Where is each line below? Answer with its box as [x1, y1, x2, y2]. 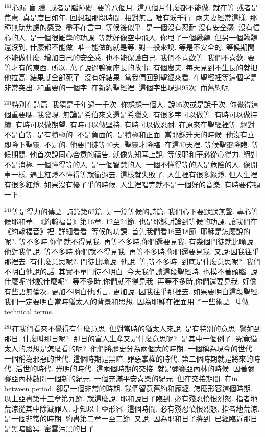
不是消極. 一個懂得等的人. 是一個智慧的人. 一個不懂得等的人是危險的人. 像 [4, 159, 251, 169]
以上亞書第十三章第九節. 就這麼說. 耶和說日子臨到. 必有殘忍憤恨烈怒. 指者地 [4, 393, 258, 403]
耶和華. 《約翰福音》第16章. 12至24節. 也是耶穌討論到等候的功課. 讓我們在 [11, 216, 258, 226]
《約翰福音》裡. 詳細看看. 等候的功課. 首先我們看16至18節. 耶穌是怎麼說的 [4, 226, 251, 237]
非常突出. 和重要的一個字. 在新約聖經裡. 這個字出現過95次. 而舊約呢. [4, 82, 231, 92]
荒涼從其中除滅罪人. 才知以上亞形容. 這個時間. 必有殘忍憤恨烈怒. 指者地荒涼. [4, 403, 260, 414]
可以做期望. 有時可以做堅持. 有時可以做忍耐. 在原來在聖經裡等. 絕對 [30, 119, 255, 130]
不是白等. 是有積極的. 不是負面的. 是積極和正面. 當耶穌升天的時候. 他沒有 [4, 129, 248, 140]
